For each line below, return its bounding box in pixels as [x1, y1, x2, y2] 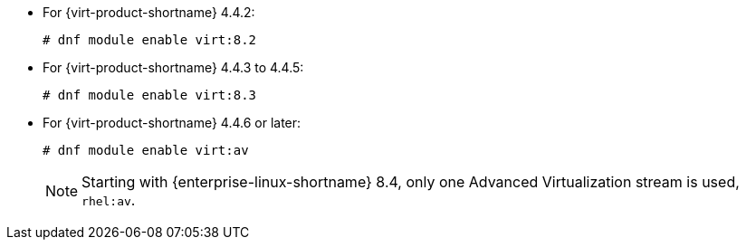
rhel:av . [81, 191, 136, 209]
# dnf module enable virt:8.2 [43, 33, 257, 47]
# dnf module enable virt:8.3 [43, 88, 257, 102]
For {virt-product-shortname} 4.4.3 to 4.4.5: [43, 60, 304, 75]
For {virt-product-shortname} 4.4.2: [43, 5, 255, 20]
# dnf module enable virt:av [43, 143, 249, 157]
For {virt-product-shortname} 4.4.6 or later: [43, 115, 301, 130]
